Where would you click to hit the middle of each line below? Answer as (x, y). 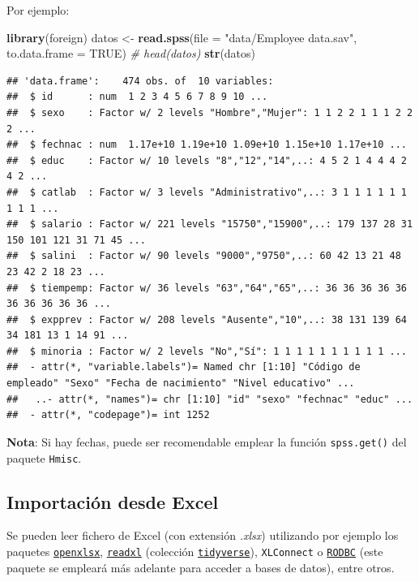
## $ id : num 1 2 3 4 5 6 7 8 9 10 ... (137, 97)
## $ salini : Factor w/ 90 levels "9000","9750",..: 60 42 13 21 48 (204, 256)
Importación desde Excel (113, 501)
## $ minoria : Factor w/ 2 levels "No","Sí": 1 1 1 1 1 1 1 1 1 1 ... (207, 351)
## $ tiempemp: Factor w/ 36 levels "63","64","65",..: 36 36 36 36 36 (207, 288)
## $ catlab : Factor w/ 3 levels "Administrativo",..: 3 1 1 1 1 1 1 (207, 192)
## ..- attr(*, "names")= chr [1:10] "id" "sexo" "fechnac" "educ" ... (210, 399)
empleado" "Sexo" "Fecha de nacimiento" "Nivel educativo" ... (181, 384)
